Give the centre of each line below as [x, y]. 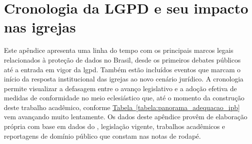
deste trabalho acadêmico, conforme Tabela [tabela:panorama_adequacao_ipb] [122, 107]
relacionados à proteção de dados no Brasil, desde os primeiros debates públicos [122, 59]
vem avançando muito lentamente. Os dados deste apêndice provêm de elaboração [126, 117]
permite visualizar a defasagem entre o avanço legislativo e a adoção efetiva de [120, 88]
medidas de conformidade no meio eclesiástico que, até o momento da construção [124, 98]
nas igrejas [40, 27]
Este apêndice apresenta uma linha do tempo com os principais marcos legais [119, 50]
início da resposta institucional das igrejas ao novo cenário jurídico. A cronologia [124, 79]
